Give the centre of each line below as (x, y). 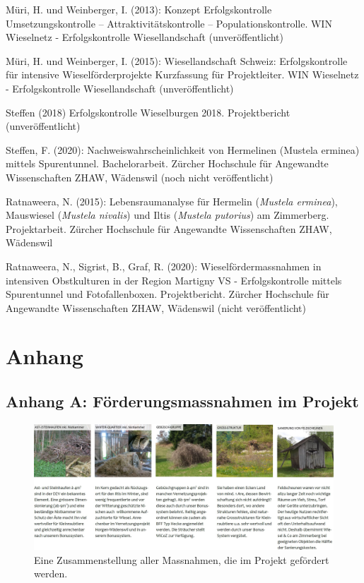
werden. (51, 573)
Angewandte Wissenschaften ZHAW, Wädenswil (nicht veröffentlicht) (156, 307)
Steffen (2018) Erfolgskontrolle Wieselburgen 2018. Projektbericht (148, 112)
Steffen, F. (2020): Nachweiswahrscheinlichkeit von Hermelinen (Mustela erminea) (183, 149)
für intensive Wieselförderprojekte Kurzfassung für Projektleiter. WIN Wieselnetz (182, 74)
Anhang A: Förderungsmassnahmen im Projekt (182, 401)
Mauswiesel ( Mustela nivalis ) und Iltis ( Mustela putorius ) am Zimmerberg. (168, 215)
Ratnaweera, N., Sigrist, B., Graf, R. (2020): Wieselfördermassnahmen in (164, 266)
